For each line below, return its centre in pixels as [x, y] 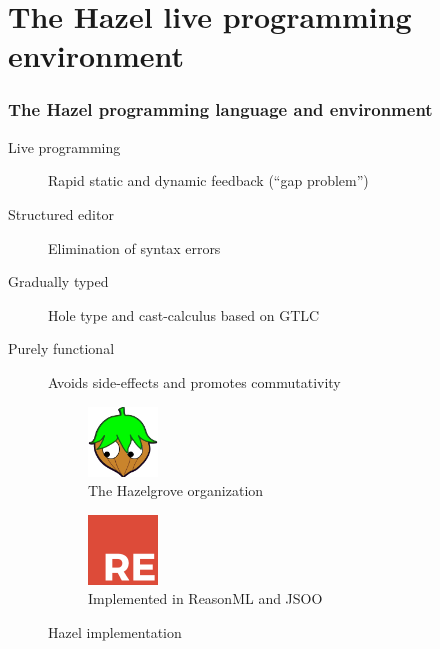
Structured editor [61, 213]
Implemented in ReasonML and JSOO [205, 598]
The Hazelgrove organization [176, 490]
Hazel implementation [115, 631]
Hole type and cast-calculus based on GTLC [184, 314]
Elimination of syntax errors [134, 247]
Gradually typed [58, 281]
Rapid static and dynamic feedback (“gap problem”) [208, 180]
